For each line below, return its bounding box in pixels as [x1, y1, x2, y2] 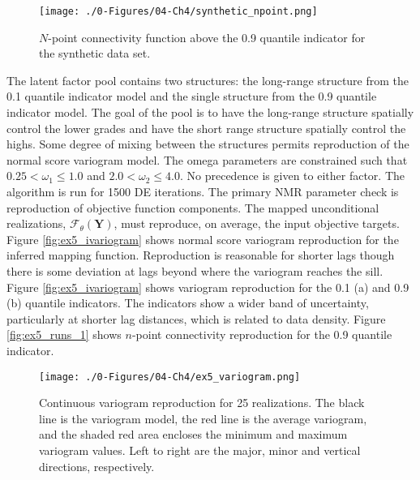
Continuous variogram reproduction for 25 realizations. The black [39, 394, 365, 411]
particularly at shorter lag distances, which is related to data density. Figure [6, 310, 386, 327]
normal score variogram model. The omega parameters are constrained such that [6, 151, 408, 168]
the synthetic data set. [39, 45, 151, 62]
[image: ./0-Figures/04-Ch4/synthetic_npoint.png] [39, 6, 318, 17]
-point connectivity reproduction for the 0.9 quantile [131, 326, 392, 343]
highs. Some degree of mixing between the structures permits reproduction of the [6, 135, 409, 152]
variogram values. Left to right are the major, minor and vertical [39, 441, 361, 458]
